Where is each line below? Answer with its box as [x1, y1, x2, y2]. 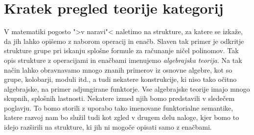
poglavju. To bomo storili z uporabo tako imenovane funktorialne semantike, [4, 102, 233, 113]
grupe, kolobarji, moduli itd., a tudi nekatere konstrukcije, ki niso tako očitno [4, 74, 237, 84]
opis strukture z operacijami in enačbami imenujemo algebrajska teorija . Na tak [4, 55, 242, 65]
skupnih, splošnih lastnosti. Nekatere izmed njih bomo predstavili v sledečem [4, 93, 235, 103]
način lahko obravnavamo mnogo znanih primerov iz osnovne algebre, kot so [4, 64, 232, 75]
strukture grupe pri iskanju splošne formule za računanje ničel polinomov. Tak [4, 45, 239, 56]
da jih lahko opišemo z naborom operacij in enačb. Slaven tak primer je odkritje [4, 36, 244, 46]
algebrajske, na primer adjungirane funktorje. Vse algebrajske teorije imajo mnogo [4, 83, 250, 94]
